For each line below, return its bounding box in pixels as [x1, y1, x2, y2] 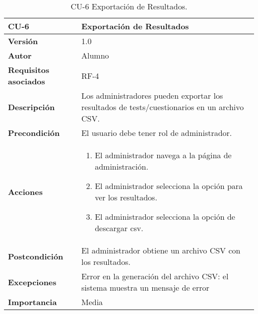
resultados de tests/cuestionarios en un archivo [81, 101, 244, 113]
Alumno [81, 50, 109, 61]
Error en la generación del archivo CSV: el [81, 270, 229, 282]
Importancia [8, 296, 57, 308]
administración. [95, 161, 148, 172]
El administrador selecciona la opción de [95, 211, 235, 222]
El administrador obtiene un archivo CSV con [81, 245, 241, 256]
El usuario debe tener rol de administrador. [81, 127, 232, 138]
